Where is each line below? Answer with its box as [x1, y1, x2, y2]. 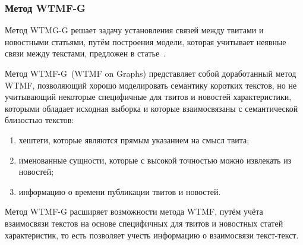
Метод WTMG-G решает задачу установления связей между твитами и [5, 24, 264, 36]
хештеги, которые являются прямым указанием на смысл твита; [18, 133, 250, 146]
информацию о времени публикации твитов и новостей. [18, 185, 221, 197]
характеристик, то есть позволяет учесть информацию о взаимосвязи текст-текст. [5, 228, 299, 241]
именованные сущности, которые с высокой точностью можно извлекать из [18, 153, 292, 166]
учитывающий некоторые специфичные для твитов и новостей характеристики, [5, 90, 292, 103]
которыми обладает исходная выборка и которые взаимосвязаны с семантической [5, 102, 298, 114]
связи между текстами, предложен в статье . [5, 47, 166, 59]
